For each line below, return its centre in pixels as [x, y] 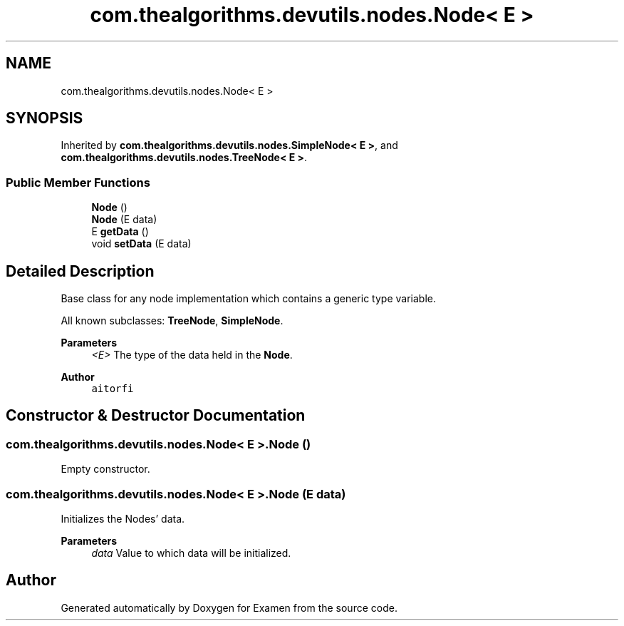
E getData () [120, 232]
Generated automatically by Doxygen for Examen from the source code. [229, 607]
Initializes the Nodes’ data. [123, 519]
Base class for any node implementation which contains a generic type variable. [248, 299]
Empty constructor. [105, 469]
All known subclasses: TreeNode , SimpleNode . [172, 321]
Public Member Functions [78, 182]
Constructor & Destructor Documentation [156, 416]
